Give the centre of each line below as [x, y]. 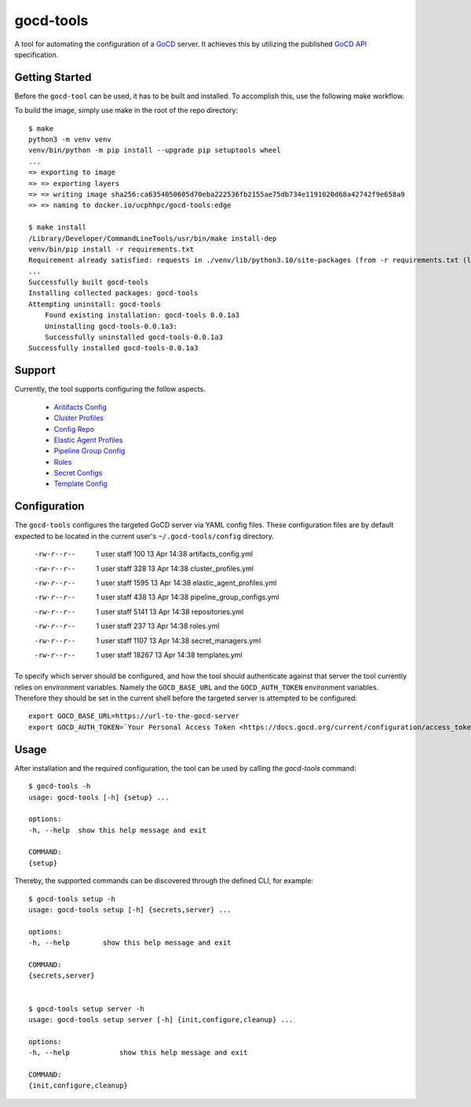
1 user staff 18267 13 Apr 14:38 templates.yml [169, 655]
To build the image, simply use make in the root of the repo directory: [126, 111]
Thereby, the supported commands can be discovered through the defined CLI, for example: [164, 881]
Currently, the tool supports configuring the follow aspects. [110, 389]
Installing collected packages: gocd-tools [113, 293]
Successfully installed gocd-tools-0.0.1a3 [113, 348]
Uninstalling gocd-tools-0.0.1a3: [111, 326]
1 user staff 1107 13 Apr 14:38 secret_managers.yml [179, 641]
